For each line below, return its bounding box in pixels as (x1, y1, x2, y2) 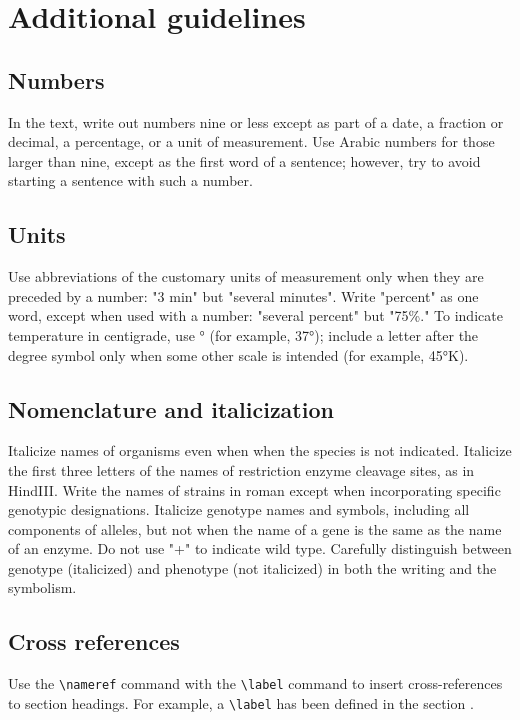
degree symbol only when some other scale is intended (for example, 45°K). (8, 344, 469, 365)
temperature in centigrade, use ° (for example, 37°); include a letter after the (8, 324, 479, 345)
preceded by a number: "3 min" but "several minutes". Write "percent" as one (8, 285, 479, 306)
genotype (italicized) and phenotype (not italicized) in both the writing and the (8, 557, 497, 578)
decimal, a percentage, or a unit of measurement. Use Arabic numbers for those (8, 131, 495, 152)
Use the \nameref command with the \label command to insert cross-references (8, 673, 503, 694)
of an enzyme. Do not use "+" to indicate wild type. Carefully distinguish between (8, 538, 512, 559)
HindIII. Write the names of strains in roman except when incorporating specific (8, 479, 501, 500)
